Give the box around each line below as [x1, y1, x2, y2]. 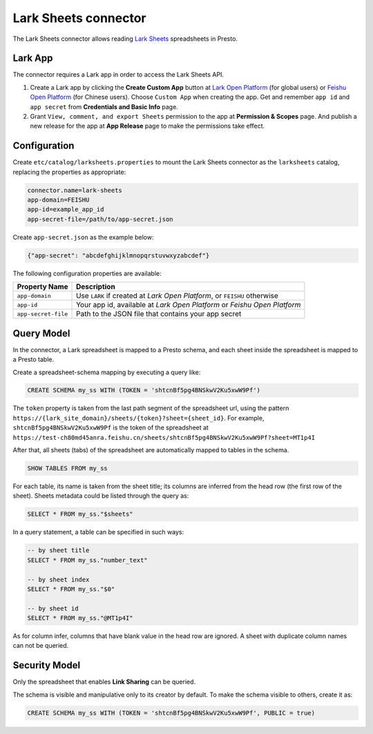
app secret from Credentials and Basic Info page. [30, 102, 179, 110]
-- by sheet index [27, 575, 90, 583]
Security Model [12, 659, 81, 671]
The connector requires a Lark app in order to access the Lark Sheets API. [12, 70, 224, 79]
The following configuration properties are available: [12, 269, 162, 278]
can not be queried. [12, 641, 69, 650]
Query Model [12, 327, 70, 339]
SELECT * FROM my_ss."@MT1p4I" [27, 615, 134, 622]
